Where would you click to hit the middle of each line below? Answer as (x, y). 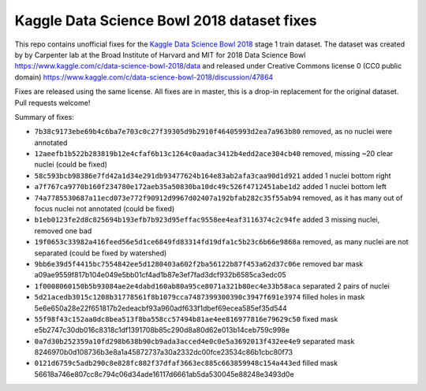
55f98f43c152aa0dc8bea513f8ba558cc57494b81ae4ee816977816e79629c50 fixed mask (186, 318)
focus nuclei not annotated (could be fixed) (105, 209)
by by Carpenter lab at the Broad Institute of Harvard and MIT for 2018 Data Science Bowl (160, 54)
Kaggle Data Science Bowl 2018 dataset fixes (166, 20)
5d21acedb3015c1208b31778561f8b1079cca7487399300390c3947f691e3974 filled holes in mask (200, 297)
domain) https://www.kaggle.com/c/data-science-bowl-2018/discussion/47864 (144, 77)
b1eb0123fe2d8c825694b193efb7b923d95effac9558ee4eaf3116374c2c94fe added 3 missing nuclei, (207, 220)
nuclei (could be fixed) (71, 165)
